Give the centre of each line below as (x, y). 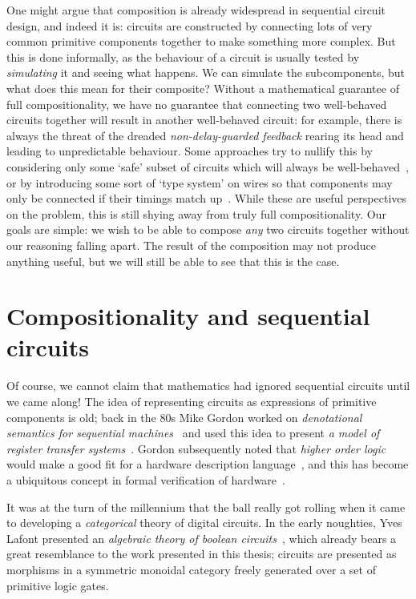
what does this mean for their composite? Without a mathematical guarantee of (203, 88)
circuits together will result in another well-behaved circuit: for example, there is (204, 120)
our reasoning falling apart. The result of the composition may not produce (191, 245)
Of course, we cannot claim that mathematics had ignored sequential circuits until (208, 386)
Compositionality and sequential (188, 316)
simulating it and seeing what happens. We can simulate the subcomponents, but (206, 72)
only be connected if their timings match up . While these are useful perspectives (207, 198)
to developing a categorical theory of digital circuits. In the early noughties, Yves (204, 523)
